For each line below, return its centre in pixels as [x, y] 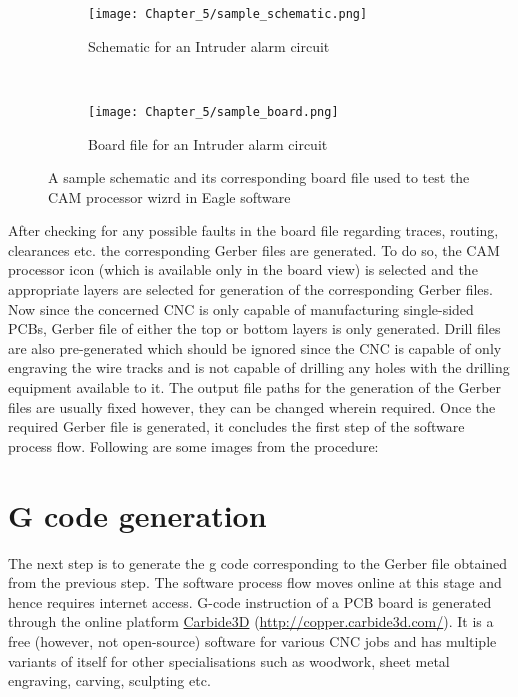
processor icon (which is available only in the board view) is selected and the [243, 269]
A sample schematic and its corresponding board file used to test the [259, 177]
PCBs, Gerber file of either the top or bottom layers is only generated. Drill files [254, 328]
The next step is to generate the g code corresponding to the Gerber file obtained [258, 562]
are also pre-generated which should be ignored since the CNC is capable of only [255, 347]
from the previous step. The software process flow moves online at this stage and [255, 582]
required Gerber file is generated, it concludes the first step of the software [236, 426]
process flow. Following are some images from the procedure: [193, 445]
